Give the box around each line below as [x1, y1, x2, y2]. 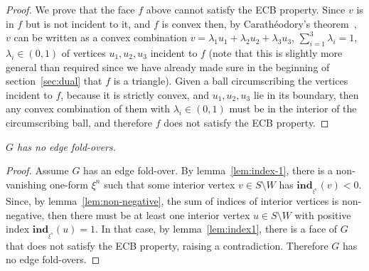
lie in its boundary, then [253, 87, 359, 102]
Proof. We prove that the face [6, 2, 135, 16]
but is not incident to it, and [25, 16, 151, 31]
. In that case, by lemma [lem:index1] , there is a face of [95, 221, 338, 236]
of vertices [61, 45, 106, 60]
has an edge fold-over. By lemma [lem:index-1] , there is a [83, 163, 333, 178]
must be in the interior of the [229, 101, 357, 116]
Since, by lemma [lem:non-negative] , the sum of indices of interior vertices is [6, 193, 339, 208]
